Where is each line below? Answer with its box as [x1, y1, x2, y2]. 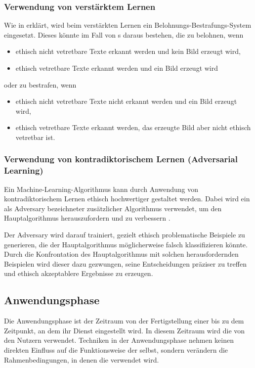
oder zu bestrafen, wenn [4, 79, 77, 90]
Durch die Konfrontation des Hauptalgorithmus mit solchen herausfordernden [4, 249, 239, 259]
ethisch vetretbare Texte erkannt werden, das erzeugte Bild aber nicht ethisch [15, 122, 251, 133]
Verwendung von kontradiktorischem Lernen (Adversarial [4, 153, 238, 165]
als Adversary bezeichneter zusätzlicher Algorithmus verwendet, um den [4, 203, 222, 213]
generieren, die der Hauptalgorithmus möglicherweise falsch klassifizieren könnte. [4, 239, 248, 249]
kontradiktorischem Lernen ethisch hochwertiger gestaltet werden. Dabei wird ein [4, 193, 250, 204]
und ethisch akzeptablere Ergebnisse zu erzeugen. [4, 268, 153, 278]
